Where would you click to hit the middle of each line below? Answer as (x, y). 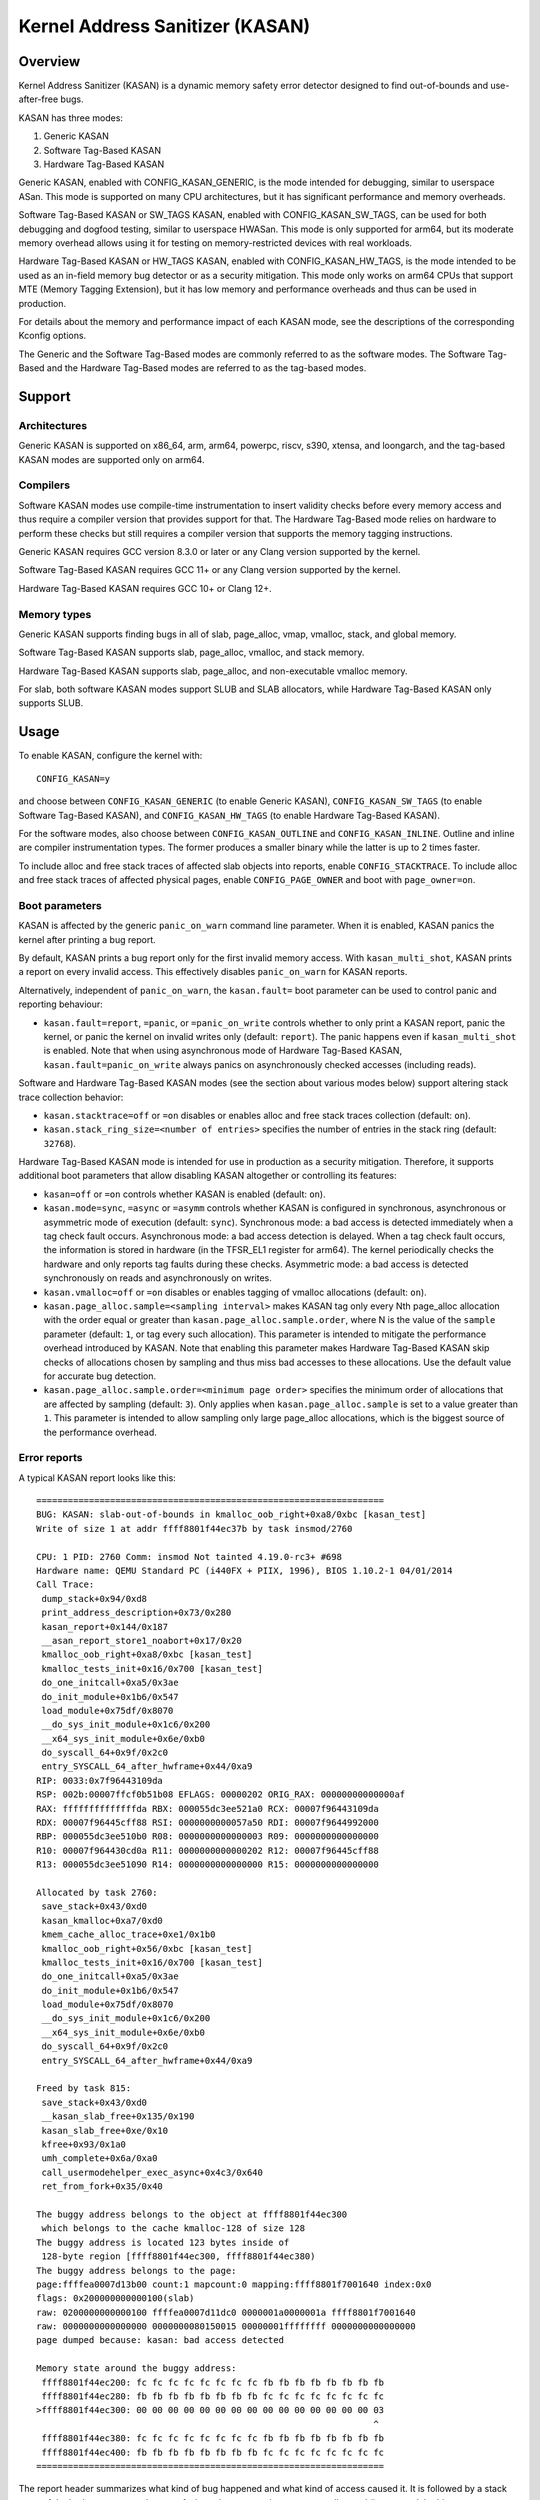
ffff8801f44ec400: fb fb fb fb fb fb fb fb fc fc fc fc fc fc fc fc (213, 2452)
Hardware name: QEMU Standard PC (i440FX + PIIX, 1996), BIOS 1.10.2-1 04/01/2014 (244, 1570)
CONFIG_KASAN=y (73, 778)
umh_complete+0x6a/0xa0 (99, 2158)
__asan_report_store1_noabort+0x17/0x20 (141, 1640)
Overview (49, 61)
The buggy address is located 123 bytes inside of (163, 2242)
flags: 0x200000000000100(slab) (115, 2298)
